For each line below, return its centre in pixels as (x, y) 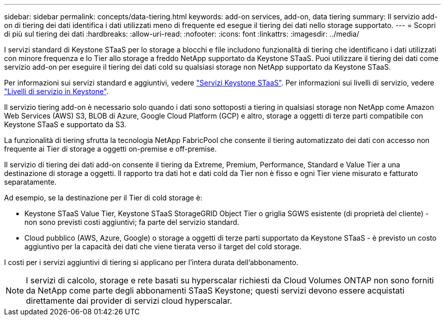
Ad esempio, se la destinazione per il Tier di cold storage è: (103, 198)
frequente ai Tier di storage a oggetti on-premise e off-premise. (110, 149)
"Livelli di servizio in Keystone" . (56, 91)
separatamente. (30, 182)
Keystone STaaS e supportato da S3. (65, 124)
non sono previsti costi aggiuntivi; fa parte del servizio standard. (132, 222)
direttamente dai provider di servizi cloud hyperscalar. (129, 301)
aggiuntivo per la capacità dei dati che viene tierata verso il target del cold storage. (163, 246)
